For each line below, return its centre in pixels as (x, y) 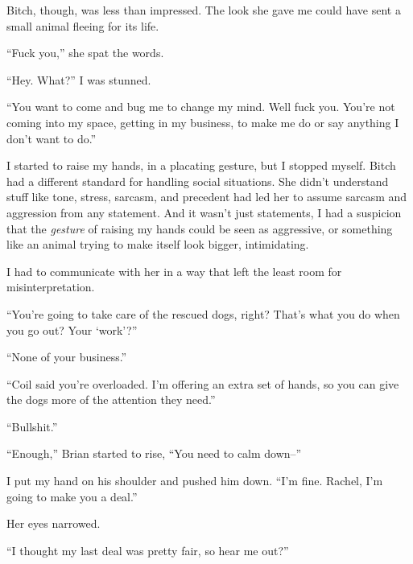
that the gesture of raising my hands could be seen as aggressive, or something (200, 228)
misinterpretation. (51, 287)
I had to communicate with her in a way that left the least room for (174, 271)
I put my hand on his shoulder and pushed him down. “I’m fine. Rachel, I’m (195, 481)
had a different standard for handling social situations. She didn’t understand (198, 181)
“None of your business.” (67, 357)
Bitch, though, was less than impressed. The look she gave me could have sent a (204, 10)
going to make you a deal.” (72, 496)
